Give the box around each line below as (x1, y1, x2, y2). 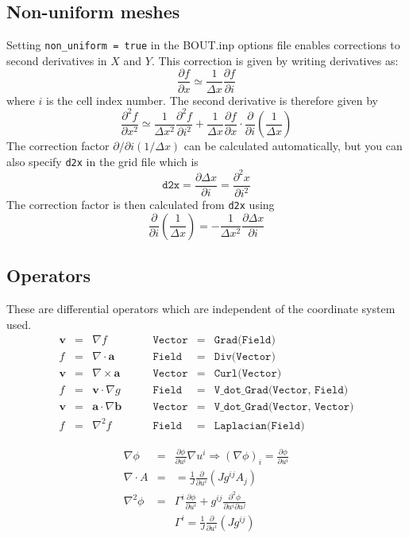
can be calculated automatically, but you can (183, 137, 403, 154)
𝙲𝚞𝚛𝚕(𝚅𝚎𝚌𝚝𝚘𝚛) (214, 368, 282, 380)
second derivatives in (6, 52, 107, 68)
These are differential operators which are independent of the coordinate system (6, 300, 395, 317)
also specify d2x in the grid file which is (6, 153, 199, 169)
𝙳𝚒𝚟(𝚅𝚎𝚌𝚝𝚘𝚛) (214, 351, 276, 363)
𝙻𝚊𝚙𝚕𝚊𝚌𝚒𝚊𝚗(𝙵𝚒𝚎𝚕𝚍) (214, 420, 305, 432)
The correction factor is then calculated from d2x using (6, 196, 275, 213)
